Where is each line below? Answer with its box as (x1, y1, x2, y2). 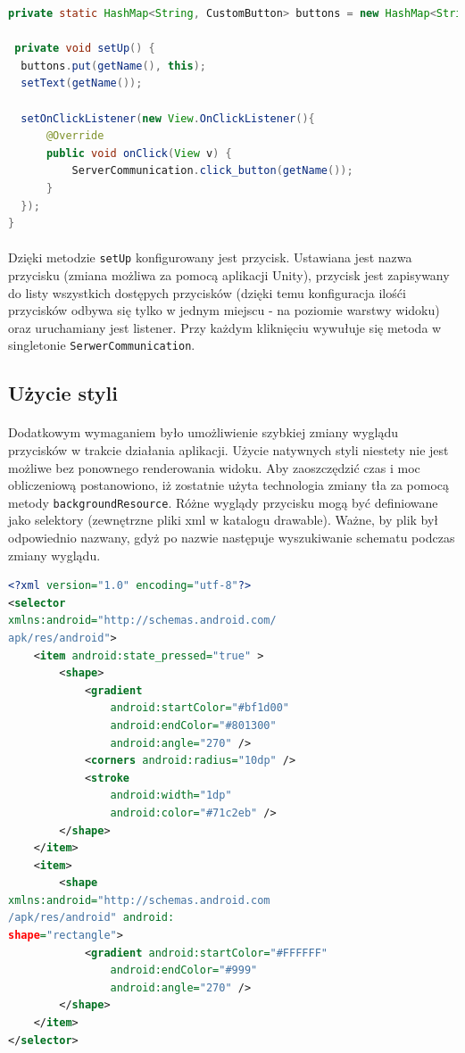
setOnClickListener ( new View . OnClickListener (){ (21, 112, 315, 125)
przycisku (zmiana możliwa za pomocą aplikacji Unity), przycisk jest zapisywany (8, 265, 450, 284)
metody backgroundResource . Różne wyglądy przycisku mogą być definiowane (8, 493, 438, 511)
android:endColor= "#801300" (110, 718, 277, 732)
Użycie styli (8, 379, 118, 407)
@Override (46, 129, 104, 143)
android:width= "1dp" (110, 789, 232, 802)
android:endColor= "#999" (110, 964, 258, 977)
